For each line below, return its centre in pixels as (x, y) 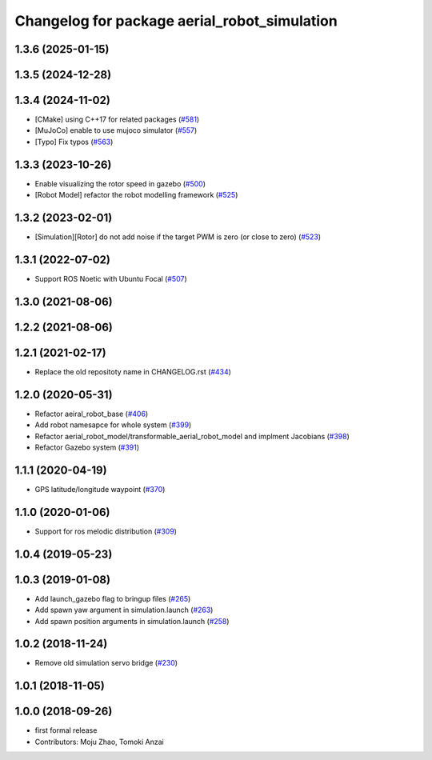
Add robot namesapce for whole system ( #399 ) (113, 425)
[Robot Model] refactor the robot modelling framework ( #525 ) (136, 195)
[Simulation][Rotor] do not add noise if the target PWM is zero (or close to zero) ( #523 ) (178, 237)
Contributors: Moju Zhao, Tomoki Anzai (99, 742)
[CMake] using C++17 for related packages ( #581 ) (117, 119)
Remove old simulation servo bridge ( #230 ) (106, 663)
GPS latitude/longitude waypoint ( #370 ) (100, 489)
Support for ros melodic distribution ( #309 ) (106, 531)
